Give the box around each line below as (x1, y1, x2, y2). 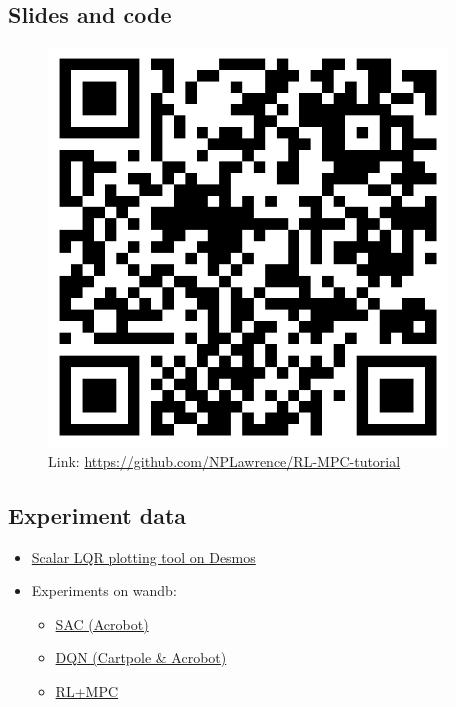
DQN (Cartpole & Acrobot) (55, 647, 227, 668)
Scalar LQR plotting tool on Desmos (31, 546, 256, 567)
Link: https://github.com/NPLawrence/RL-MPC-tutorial (48, 450, 401, 471)
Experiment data (8, 499, 187, 530)
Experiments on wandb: (31, 580, 177, 601)
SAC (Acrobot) (55, 613, 149, 634)
